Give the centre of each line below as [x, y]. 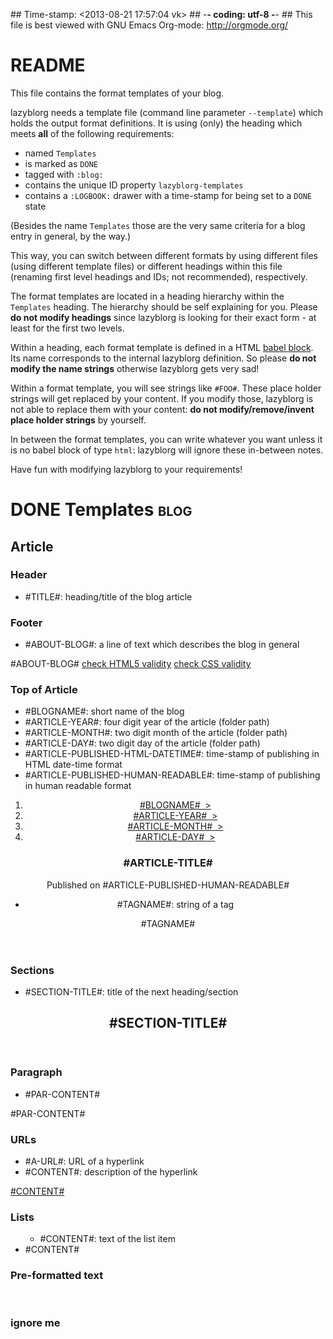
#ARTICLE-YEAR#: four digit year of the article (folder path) [147, 722]
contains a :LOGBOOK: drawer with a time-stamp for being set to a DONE [168, 195]
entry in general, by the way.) [71, 236]
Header [29, 575]
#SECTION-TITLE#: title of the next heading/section [131, 992]
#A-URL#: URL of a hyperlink [84, 1161]
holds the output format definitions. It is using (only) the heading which [156, 123]
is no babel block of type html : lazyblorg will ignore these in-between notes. [167, 450]
